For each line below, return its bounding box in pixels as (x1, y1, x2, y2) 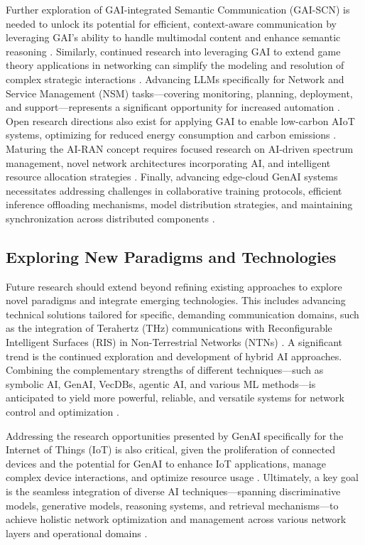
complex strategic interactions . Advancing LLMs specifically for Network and (6, 71, 344, 86)
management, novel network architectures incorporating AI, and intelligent (6, 155, 331, 170)
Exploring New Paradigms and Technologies (6, 245, 337, 267)
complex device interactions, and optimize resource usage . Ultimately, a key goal (6, 470, 359, 485)
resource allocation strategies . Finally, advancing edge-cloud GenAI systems (6, 169, 338, 184)
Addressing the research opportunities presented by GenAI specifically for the (6, 428, 344, 443)
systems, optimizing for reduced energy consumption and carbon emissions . (6, 127, 337, 142)
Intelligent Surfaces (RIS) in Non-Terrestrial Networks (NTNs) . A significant (6, 335, 343, 350)
